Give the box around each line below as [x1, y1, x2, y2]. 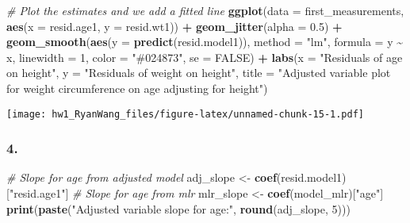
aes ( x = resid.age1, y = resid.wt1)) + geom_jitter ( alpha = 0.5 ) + [6, 17, 343, 34]
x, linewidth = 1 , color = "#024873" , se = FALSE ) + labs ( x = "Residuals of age [6, 48, 403, 65]
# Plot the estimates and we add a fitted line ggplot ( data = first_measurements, [6, 2, 404, 18]
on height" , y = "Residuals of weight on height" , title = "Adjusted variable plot [6, 64, 391, 81]
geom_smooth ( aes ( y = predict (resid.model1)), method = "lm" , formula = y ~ [6, 33, 404, 50]
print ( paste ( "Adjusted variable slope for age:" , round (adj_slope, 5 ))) [6, 200, 351, 217]
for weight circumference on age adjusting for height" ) [6, 79, 268, 96]
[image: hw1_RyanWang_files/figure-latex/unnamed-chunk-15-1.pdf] [6, 108, 365, 120]
